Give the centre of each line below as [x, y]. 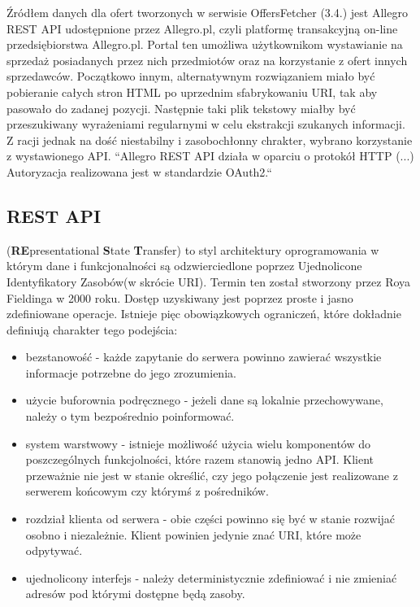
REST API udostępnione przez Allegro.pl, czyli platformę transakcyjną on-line [202, 28]
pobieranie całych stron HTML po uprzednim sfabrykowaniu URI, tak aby [192, 92]
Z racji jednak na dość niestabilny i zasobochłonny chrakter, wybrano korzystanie [210, 140]
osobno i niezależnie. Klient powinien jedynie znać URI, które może [193, 534]
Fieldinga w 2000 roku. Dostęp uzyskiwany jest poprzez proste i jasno [180, 297]
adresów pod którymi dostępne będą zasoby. [135, 594]
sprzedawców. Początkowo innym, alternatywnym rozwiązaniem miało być [191, 76]
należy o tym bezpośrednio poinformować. [130, 416]
